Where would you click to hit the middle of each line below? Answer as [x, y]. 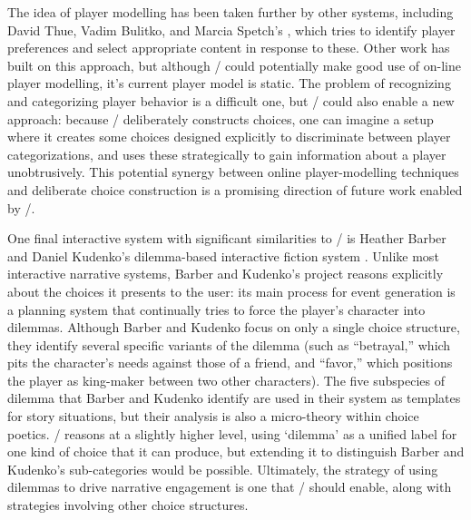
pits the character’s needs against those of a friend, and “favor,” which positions [230, 363]
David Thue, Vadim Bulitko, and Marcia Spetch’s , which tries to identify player [231, 29]
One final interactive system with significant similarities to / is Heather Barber [227, 238]
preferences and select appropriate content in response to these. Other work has [229, 48]
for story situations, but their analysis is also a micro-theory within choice [213, 416]
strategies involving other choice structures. [128, 505]
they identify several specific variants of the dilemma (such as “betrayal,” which [229, 344]
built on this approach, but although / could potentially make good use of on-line [234, 65]
